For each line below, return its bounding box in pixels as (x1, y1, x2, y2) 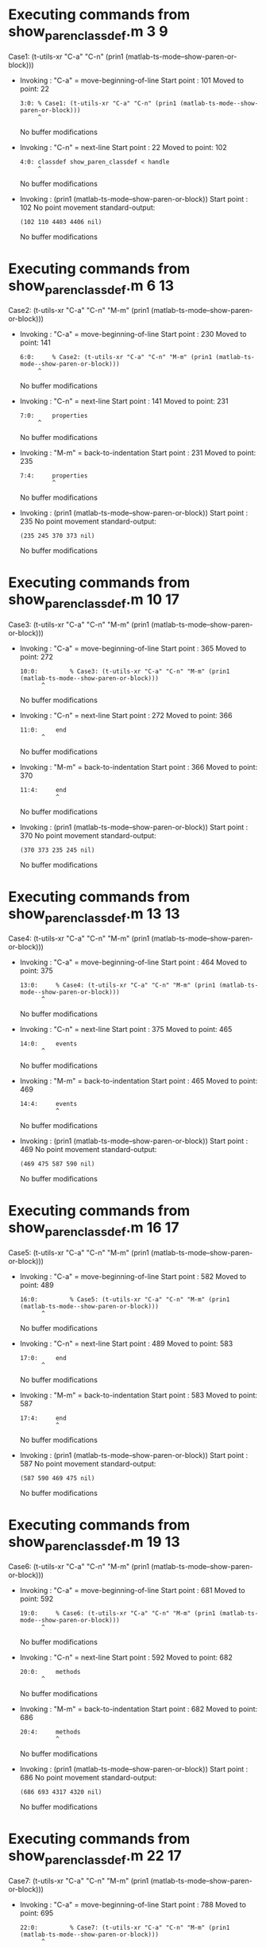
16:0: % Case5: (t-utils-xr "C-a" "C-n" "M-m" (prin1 (19, 1295, 230, 1304)
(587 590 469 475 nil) (19, 1474, 95, 1482)
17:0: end (19, 1354, 67, 1362)
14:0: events (19, 1040, 78, 1048)
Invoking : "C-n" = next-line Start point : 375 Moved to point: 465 (19, 1025, 233, 1034)
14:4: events (19, 1100, 78, 1108)
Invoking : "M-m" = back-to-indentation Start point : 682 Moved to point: (19, 1704, 258, 1714)
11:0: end (19, 725, 67, 734)
